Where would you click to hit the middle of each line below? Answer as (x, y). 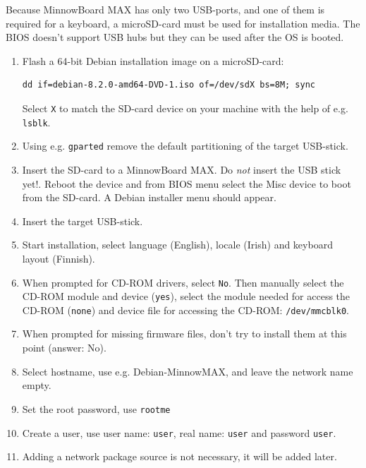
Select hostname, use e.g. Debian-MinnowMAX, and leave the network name (188, 371)
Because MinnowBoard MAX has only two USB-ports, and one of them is (165, 9)
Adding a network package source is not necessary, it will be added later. (179, 456)
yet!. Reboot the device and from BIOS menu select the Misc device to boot (187, 183)
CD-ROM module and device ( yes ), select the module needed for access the (186, 296)
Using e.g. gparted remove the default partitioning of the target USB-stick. (185, 146)
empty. (37, 385)
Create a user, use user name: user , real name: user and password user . (179, 432)
